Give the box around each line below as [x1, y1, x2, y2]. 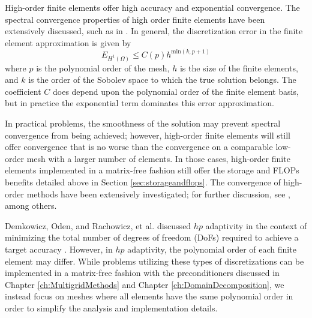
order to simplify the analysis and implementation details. [5, 301, 218, 314]
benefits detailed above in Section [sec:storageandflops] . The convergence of [5, 176, 281, 188]
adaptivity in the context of [205, 219, 307, 232]
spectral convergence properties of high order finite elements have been [5, 13, 265, 25]
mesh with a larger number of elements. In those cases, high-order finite [26, 152, 290, 164]
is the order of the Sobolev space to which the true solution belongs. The [28, 73, 296, 86]
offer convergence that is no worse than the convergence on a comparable [5, 140, 273, 153]
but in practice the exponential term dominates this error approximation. [5, 97, 274, 109]
